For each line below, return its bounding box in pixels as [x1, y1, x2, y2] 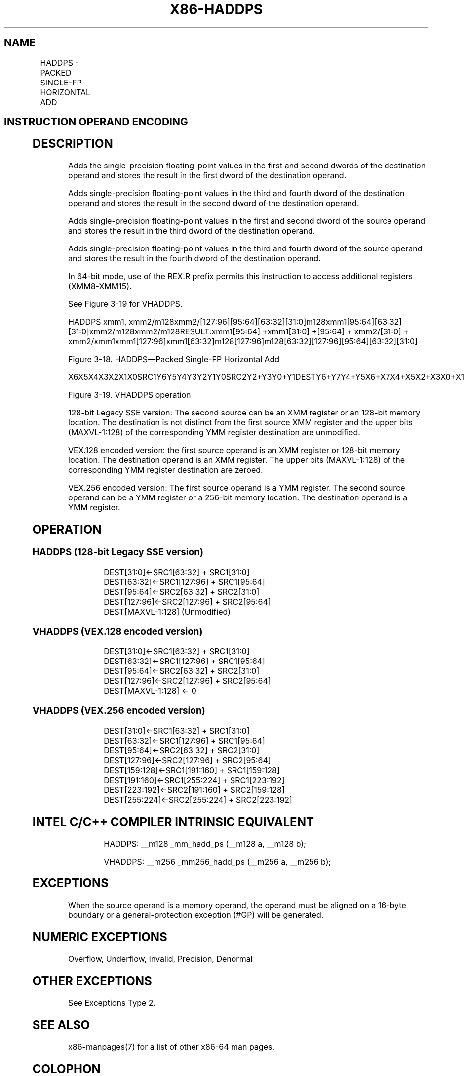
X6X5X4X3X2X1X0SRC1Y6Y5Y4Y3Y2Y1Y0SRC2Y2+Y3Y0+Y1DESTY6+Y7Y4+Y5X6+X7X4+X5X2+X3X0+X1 [68, 372, 465, 382]
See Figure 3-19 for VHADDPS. [68, 299, 183, 309]
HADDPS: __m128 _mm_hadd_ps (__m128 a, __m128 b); [104, 838, 306, 849]
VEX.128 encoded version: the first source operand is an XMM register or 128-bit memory [68, 445, 400, 455]
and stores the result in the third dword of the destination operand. [68, 226, 315, 236]
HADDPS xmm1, [68, 317, 127, 327]
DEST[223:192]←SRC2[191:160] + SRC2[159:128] [104, 785, 285, 795]
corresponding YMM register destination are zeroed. [68, 465, 263, 475]
